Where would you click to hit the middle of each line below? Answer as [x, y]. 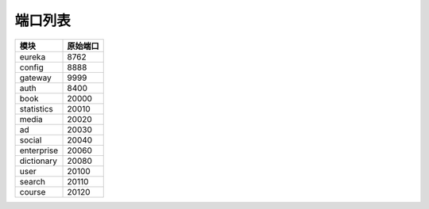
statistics [36, 108]
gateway [35, 78]
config [31, 67]
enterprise [39, 150]
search [33, 181]
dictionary [38, 161]
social [31, 140]
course [33, 192]
